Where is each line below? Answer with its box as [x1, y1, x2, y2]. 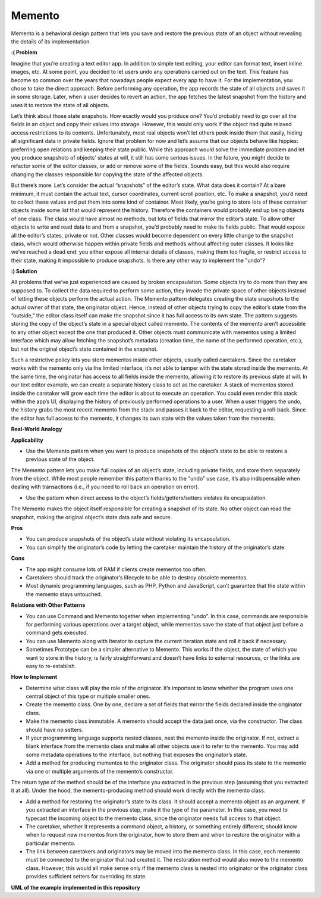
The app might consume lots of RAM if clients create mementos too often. [26, 566, 207, 573]
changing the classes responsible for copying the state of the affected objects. [11, 170, 204, 178]
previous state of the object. [26, 456, 95, 463]
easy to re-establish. [26, 662, 77, 669]
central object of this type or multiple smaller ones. [26, 693, 151, 700]
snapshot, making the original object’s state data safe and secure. [11, 513, 172, 520]
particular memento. [26, 840, 75, 847]
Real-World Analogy [11, 426, 62, 433]
